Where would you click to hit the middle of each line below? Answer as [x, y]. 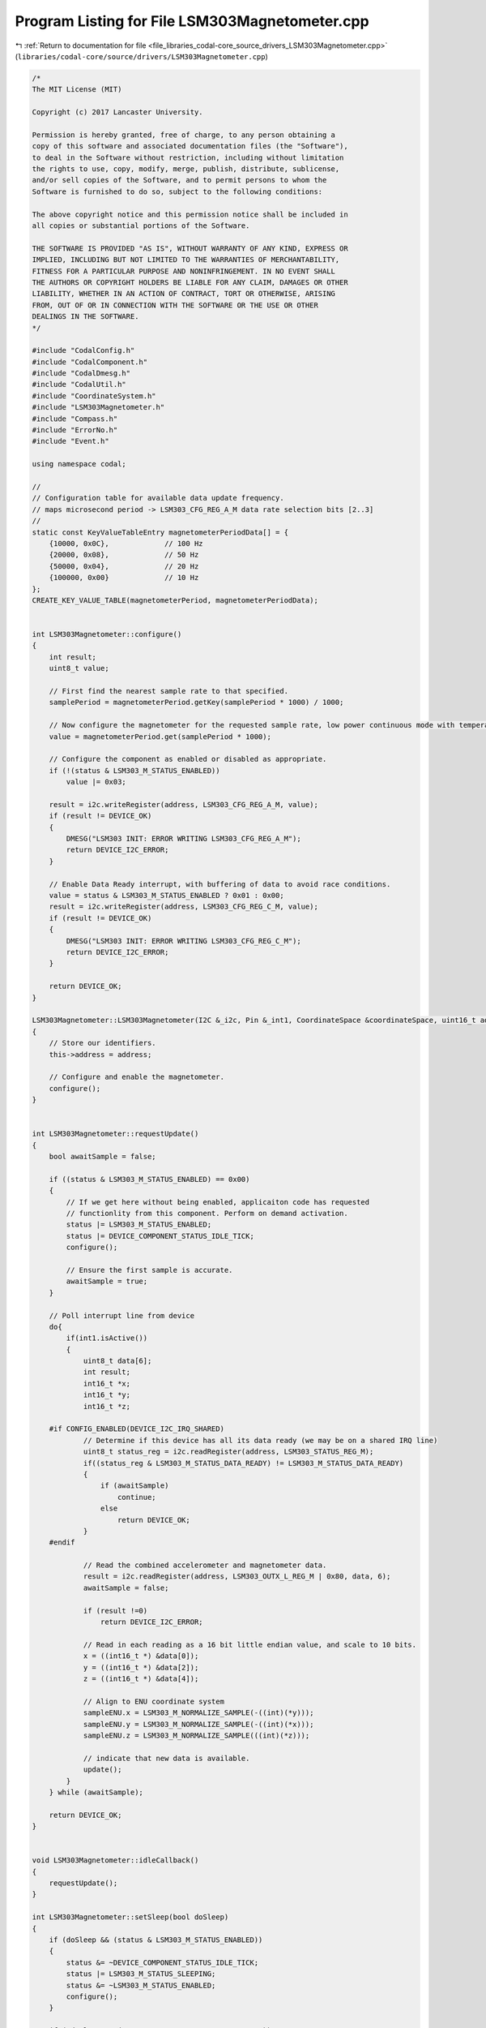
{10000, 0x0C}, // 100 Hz [126, 543]
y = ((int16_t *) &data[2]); [141, 1667]
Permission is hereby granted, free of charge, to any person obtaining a [184, 135]
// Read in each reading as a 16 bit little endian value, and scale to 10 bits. [250, 1644]
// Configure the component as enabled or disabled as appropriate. [188, 759]
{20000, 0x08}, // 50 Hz [124, 555]
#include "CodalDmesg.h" [81, 374]
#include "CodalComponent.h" [90, 362]
